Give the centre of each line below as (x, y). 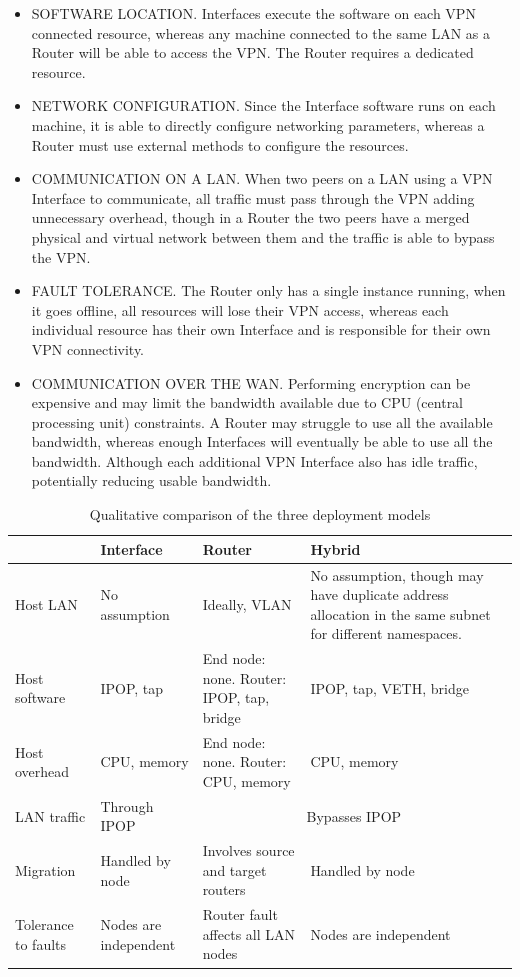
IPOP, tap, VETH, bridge (389, 687)
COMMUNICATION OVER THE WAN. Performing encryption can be (251, 382)
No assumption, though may (397, 574)
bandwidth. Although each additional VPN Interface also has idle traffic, (254, 460)
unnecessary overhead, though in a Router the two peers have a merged (250, 217)
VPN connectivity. (88, 348)
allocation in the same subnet (400, 613)
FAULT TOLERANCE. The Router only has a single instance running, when (268, 290)
